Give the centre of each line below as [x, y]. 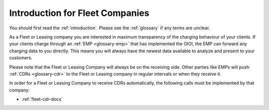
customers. [21, 58]
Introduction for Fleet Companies [79, 13]
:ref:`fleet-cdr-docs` [42, 99]
